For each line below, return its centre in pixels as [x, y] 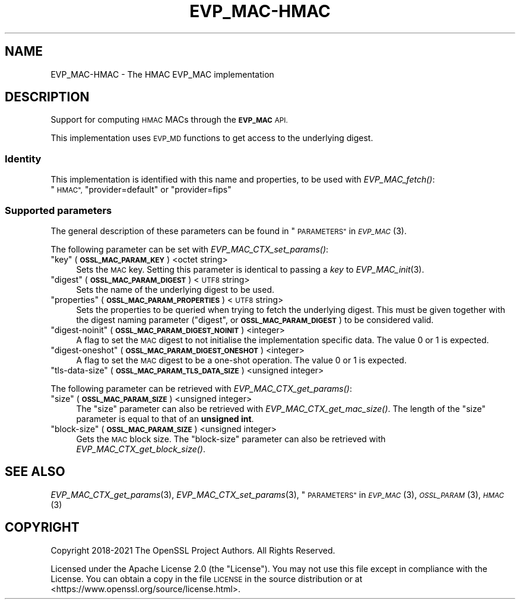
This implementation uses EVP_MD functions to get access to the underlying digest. [212, 138]
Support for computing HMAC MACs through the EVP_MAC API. [169, 120]
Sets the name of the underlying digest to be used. [175, 289]
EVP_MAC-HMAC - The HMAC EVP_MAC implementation [162, 74]
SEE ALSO [35, 472]
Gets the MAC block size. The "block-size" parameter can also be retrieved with [231, 439]
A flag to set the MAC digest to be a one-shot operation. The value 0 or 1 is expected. [241, 360]
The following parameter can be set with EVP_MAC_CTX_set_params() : [190, 249]
